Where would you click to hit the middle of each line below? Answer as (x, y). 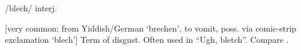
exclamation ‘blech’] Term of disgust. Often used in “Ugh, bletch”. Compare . (147, 40)
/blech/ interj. (31, 8)
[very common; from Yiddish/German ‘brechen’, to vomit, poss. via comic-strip (151, 28)
